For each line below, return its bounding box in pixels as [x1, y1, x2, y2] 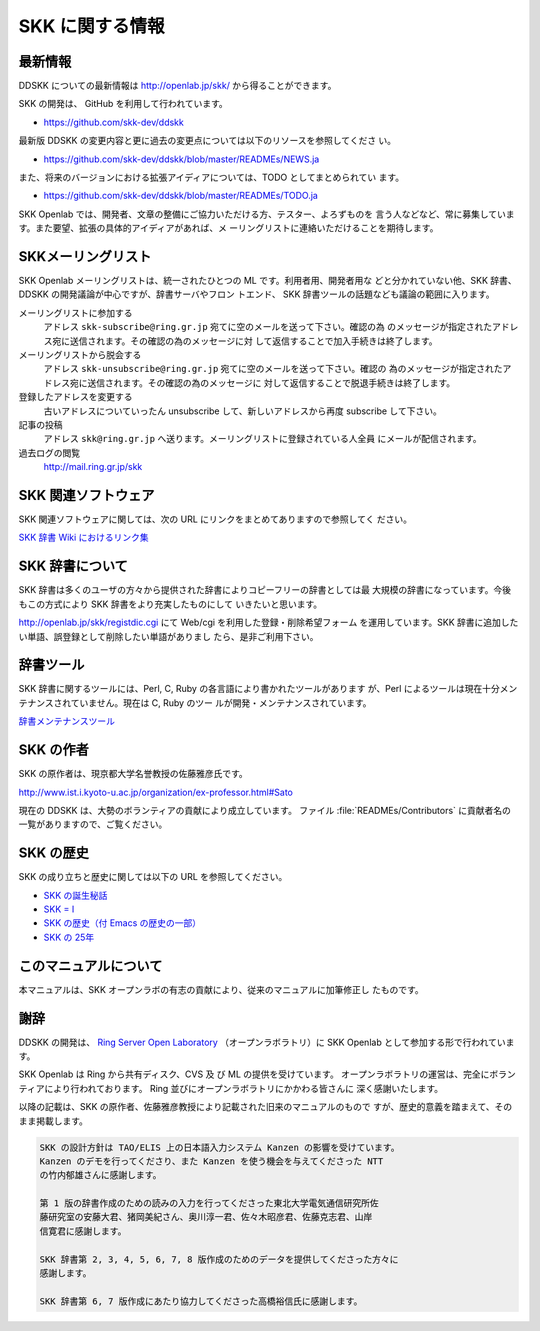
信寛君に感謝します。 [39, 1225, 127, 1237]
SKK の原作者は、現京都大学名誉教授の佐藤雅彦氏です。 [18, 768, 249, 780]
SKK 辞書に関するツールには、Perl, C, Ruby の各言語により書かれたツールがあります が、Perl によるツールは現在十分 [18, 683, 500, 695]
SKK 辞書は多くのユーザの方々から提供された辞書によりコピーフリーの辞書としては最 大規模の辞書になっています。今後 [18, 584, 512, 596]
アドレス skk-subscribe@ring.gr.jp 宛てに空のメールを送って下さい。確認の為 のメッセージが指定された [43, 321, 493, 333]
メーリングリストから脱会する [18, 349, 142, 361]
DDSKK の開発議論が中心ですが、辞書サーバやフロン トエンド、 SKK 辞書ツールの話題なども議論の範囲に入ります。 [18, 288, 495, 300]
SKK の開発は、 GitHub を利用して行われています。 [18, 98, 229, 110]
